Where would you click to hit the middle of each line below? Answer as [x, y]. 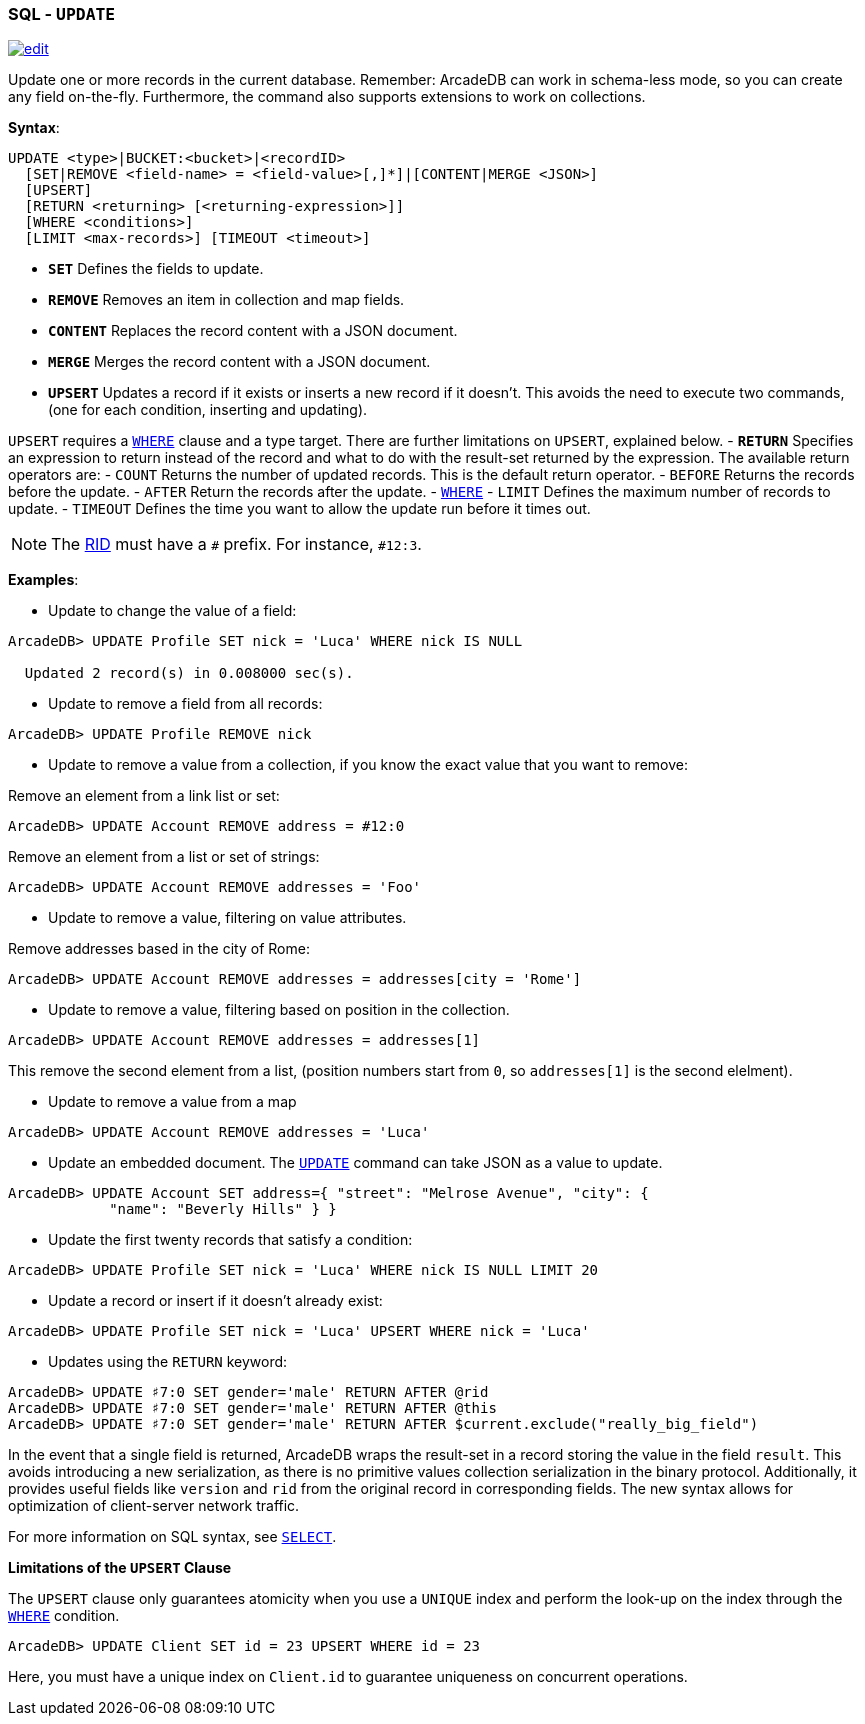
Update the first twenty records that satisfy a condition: [230, 1240]
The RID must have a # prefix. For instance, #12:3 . [236, 544]
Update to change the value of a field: [172, 611]
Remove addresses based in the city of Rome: [159, 949]
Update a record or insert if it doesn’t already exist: [215, 1301]
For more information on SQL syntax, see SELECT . [172, 1537]
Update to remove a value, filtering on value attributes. [227, 918]
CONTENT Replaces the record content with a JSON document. [253, 331]
